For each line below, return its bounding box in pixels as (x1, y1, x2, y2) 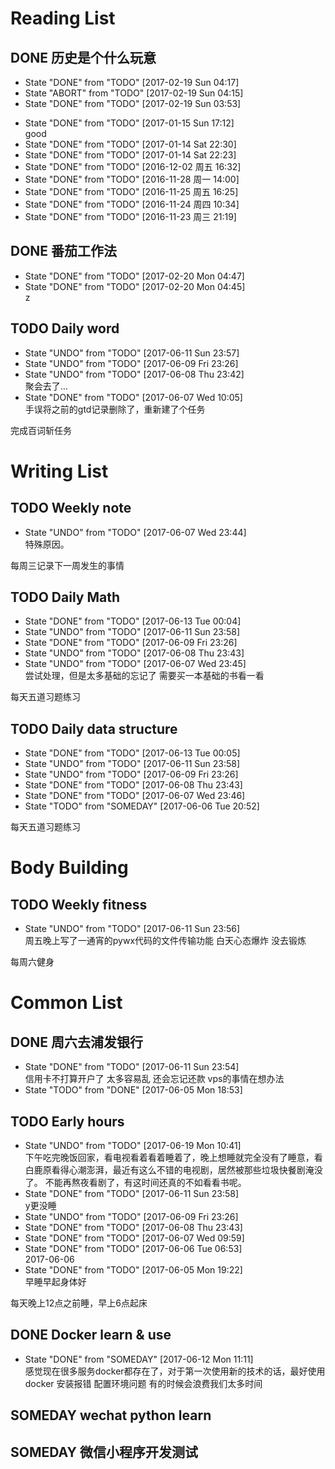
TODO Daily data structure (10, 720, 178, 737)
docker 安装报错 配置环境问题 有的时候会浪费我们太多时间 (24, 1377, 263, 1389)
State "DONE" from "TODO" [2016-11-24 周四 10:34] (24, 198, 240, 210)
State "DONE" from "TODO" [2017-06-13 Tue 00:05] (24, 747, 241, 759)
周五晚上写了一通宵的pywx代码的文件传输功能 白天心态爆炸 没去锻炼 (24, 935, 307, 947)
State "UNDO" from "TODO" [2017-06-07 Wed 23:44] (24, 526, 247, 538)
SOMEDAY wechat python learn (10, 1407, 212, 1424)
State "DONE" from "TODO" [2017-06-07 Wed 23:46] (24, 790, 246, 802)
